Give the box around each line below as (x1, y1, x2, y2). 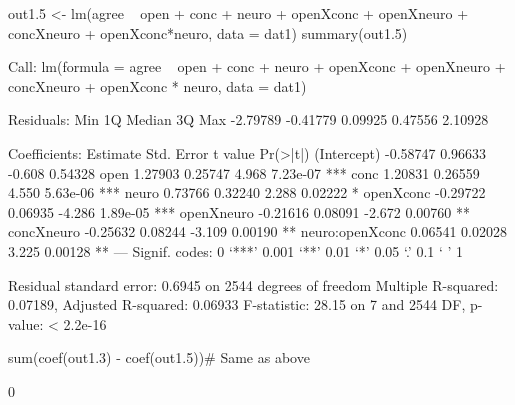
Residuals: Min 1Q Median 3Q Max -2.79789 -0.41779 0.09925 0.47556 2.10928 (8, 109, 489, 130)
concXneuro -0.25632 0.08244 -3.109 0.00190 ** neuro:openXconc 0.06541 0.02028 (8, 221, 508, 242)
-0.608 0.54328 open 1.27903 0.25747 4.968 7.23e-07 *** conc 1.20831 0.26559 (8, 162, 480, 183)
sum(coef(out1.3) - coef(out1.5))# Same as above (8, 347, 310, 368)
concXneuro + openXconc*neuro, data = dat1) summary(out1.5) (8, 22, 408, 43)
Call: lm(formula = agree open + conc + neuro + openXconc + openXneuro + (8, 56, 506, 77)
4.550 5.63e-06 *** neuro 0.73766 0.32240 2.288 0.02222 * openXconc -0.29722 (8, 182, 486, 203)
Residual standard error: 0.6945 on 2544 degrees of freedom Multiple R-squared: (8, 274, 499, 295)
